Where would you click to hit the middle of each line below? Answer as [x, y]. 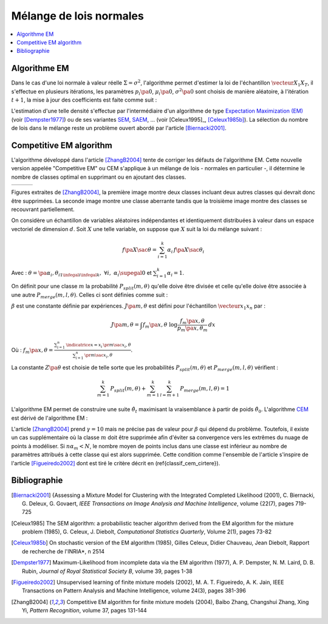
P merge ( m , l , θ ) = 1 [205, 389]
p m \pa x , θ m [192, 329]
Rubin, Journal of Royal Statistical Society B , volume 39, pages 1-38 [107, 571]
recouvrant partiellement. [43, 209]
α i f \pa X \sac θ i [186, 251]
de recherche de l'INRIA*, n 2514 [63, 551]
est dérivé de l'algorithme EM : [50, 418]
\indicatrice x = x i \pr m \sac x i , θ [98, 346]
